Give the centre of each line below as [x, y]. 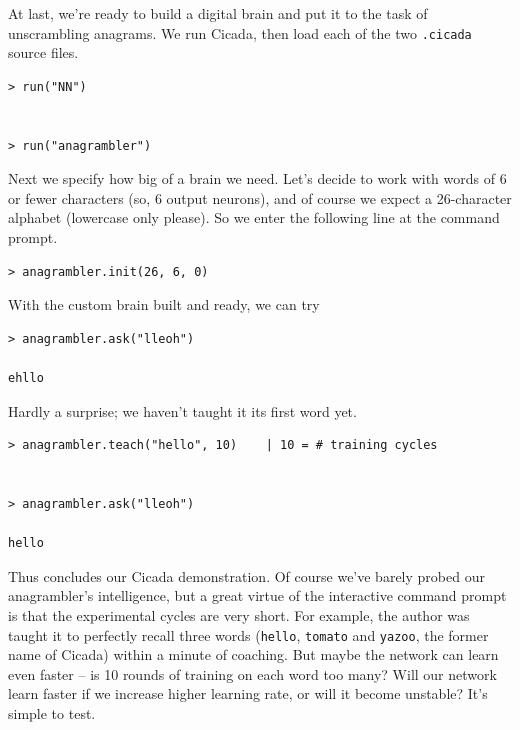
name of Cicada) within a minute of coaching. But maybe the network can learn [253, 654]
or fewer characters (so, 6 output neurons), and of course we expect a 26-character [260, 197]
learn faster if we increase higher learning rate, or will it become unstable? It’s [248, 693]
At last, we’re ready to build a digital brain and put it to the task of [218, 13]
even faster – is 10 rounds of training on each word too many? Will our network [252, 673]
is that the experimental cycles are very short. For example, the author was [239, 614]
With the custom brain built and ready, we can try [164, 304]
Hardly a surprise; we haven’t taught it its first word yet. [182, 410]
